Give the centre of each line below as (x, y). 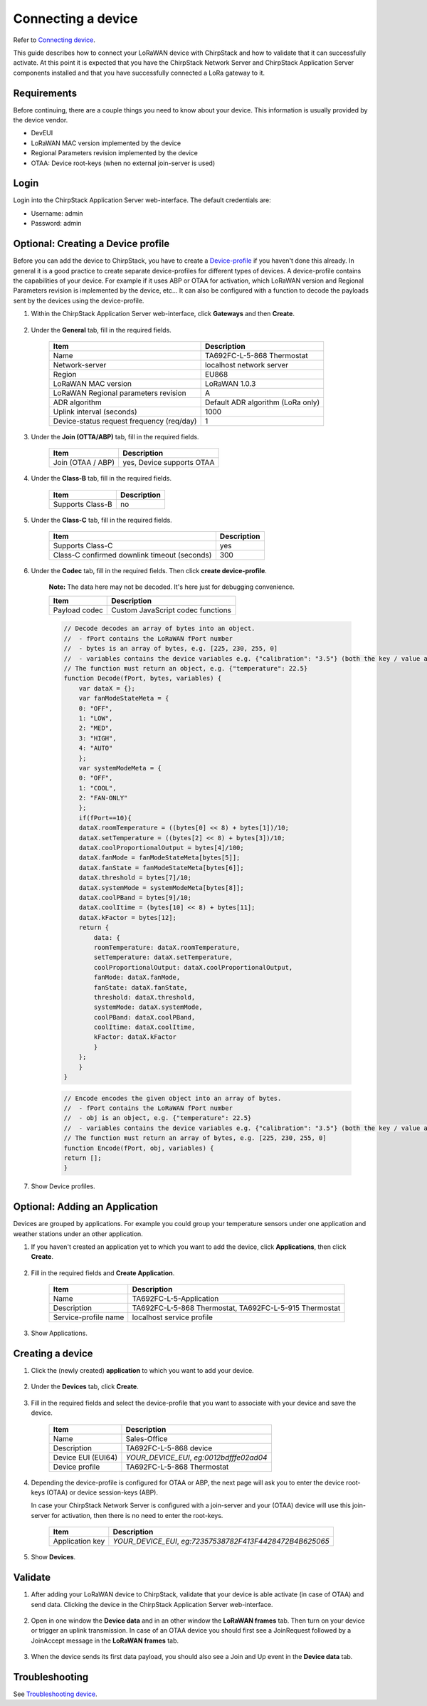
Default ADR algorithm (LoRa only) (262, 402)
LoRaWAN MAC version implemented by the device (106, 143)
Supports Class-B (83, 504)
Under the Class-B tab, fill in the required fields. (101, 478)
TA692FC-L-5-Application (175, 1299)
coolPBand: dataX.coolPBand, (144, 1017)
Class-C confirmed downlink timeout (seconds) (132, 555)
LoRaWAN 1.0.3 (230, 383)
